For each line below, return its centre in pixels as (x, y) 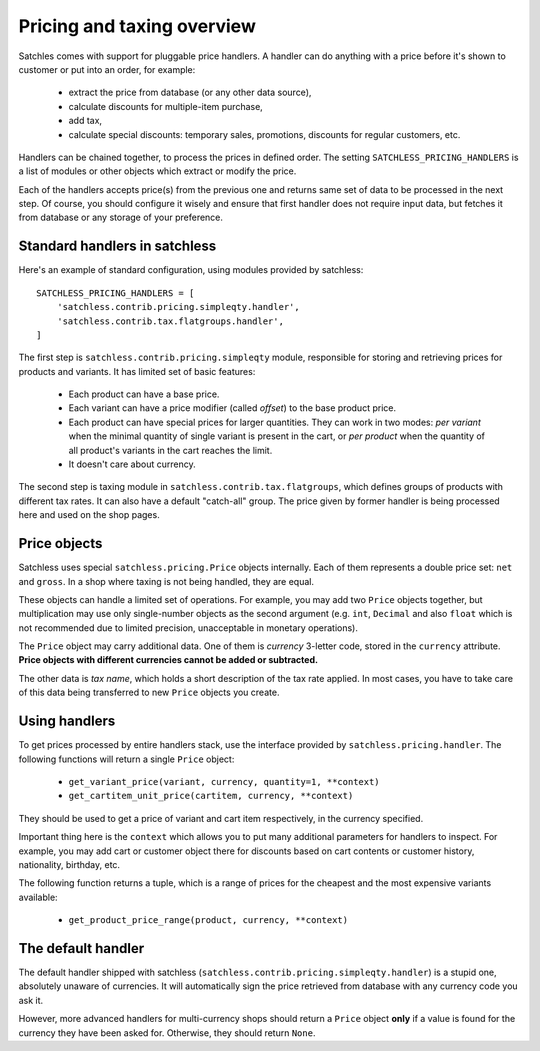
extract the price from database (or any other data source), (190, 92)
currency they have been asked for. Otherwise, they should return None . (167, 1032)
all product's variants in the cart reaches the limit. (170, 450)
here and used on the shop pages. (89, 515)
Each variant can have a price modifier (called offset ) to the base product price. (232, 408)
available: (38, 897)
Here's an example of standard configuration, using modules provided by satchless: (191, 270)
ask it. (31, 1000)
